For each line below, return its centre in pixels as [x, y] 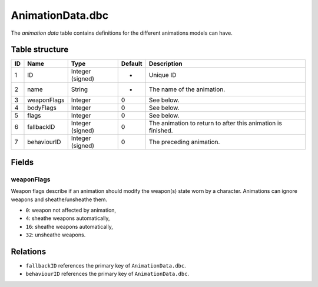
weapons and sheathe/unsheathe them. [59, 199]
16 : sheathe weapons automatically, [69, 226]
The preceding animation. [184, 142]
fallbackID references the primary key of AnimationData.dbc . [106, 266]
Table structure [40, 50]
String [79, 89]
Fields [22, 162]
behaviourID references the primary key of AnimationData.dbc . [107, 274]
